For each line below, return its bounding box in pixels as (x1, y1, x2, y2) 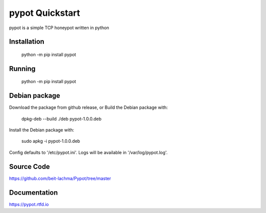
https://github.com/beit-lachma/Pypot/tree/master (9, 175, 111, 181)
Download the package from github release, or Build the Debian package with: (9, 104, 168, 111)
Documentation (9, 188, 58, 197)
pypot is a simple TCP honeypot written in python (9, 25, 109, 31)
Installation (9, 38, 44, 46)
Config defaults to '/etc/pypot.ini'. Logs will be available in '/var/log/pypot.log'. (9, 149, 168, 155)
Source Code (9, 162, 50, 170)
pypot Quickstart (9, 7, 80, 18)
